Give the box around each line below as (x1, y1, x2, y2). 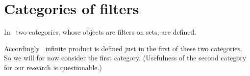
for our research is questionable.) (4, 62, 102, 72)
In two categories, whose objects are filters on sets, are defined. (4, 27, 197, 37)
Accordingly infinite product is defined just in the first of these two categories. (4, 43, 242, 53)
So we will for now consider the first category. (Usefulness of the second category (4, 53, 247, 63)
